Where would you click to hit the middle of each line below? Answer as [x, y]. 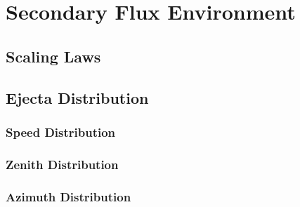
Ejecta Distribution [77, 97]
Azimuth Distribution [69, 196]
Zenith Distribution [62, 164]
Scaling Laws [53, 56]
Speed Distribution [61, 132]
